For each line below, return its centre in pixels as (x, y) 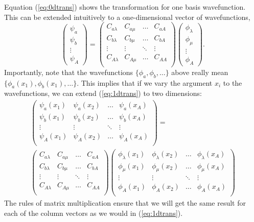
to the (233, 82)
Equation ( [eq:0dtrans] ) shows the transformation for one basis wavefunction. (125, 7)
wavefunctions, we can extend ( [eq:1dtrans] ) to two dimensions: (103, 93)
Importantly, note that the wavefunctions (69, 72)
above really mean (200, 72)
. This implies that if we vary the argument (145, 82)
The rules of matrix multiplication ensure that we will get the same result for (125, 203)
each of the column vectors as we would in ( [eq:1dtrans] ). (94, 213)
